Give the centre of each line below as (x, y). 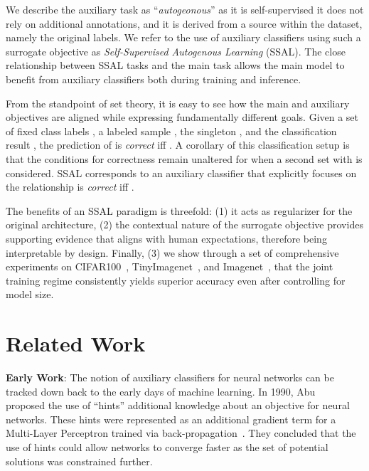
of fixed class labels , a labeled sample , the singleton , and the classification (171, 131)
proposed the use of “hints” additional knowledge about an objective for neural (178, 405)
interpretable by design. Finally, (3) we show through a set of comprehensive (172, 252)
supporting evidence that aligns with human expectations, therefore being (166, 238)
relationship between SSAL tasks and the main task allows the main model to (175, 65)
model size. (30, 294)
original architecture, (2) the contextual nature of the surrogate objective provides (184, 224)
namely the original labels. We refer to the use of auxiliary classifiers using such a (183, 37)
